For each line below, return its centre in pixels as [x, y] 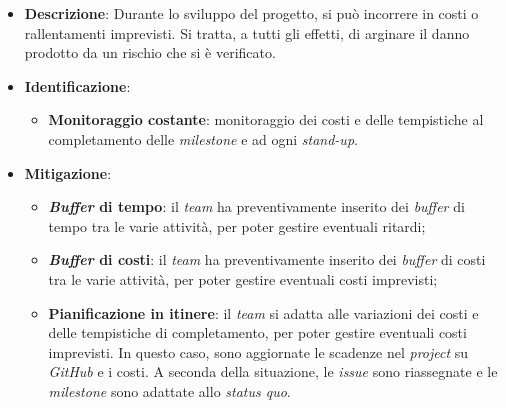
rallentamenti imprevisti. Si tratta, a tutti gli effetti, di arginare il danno [247, 32]
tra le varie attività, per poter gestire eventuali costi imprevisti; [243, 278]
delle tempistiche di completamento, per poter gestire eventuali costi [257, 332]
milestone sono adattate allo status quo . [169, 390]
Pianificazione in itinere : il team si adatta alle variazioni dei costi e [263, 312]
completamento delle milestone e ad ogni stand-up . [203, 138]
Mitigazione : [68, 172]
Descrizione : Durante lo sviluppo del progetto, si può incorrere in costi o [251, 13]
